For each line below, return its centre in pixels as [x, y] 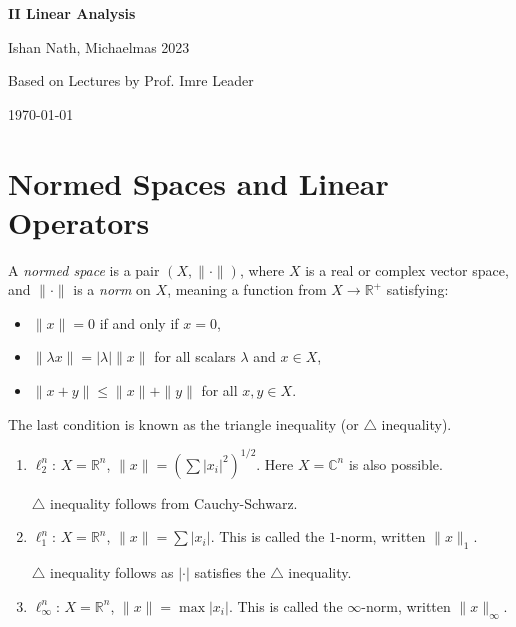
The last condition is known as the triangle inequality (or [183, 423]
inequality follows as [112, 572]
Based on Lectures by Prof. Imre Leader [131, 80]
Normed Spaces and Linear [198, 182]
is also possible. [395, 463]
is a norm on [112, 289]
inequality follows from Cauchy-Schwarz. [174, 502]
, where [262, 269]
